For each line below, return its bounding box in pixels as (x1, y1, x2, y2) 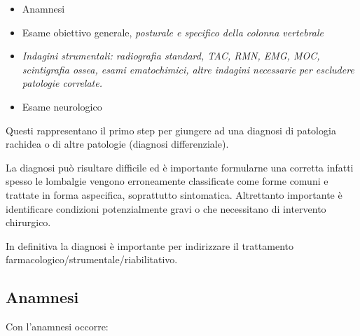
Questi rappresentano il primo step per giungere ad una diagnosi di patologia (6, 122, 336, 137)
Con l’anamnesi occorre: (6, 319, 109, 334)
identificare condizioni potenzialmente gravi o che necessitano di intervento (6, 201, 326, 216)
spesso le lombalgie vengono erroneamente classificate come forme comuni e (6, 174, 328, 188)
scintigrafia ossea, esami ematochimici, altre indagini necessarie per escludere (22, 62, 354, 76)
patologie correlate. (22, 76, 102, 90)
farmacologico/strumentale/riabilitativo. (6, 252, 178, 267)
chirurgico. (6, 215, 51, 230)
